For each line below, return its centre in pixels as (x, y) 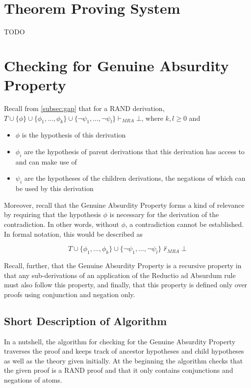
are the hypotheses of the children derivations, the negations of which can (135, 178)
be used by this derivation (54, 188)
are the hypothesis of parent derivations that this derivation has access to (134, 152)
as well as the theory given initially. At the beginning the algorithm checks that (124, 360)
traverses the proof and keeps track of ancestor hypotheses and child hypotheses (124, 351)
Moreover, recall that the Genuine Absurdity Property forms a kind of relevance (124, 205)
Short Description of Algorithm (86, 320)
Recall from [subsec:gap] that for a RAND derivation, (84, 108)
